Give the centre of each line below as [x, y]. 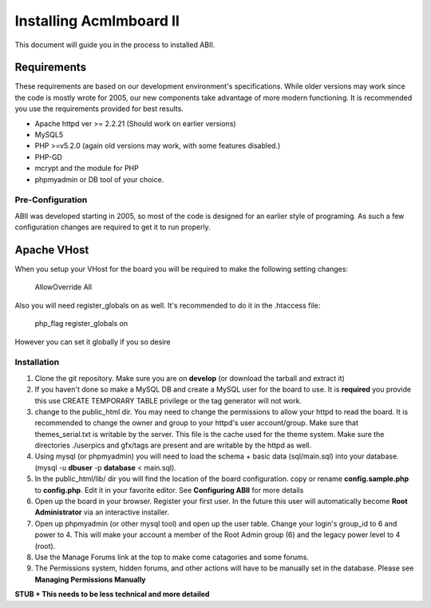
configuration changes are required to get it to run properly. [113, 227]
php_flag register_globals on [81, 324]
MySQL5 [49, 135]
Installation [37, 362]
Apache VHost [52, 250]
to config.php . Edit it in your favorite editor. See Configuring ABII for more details [169, 490]
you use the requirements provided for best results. [99, 109]
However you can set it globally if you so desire [93, 342]
